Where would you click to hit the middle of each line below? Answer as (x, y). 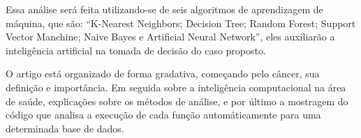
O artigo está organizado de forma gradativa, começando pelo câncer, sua (163, 74)
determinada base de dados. (65, 128)
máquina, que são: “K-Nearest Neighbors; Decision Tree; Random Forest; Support (181, 23)
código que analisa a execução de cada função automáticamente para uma (163, 115)
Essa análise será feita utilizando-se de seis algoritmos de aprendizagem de (164, 9)
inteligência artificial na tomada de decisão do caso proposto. (136, 50)
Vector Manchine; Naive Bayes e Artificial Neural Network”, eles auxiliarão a (170, 37)
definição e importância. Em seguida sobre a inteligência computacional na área (176, 87)
